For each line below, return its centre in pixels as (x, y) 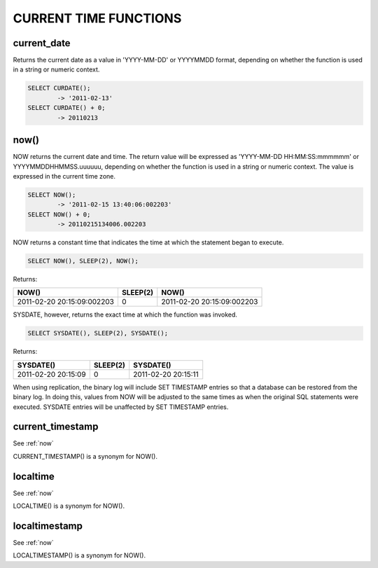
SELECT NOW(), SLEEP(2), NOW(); (83, 261)
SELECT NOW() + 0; (59, 214)
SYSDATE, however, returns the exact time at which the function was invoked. (125, 314)
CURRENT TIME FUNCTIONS (97, 18)
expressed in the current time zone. (64, 176)
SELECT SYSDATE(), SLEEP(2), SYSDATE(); (98, 333)
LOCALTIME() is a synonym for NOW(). (69, 506)
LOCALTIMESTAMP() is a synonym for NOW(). (79, 555)
